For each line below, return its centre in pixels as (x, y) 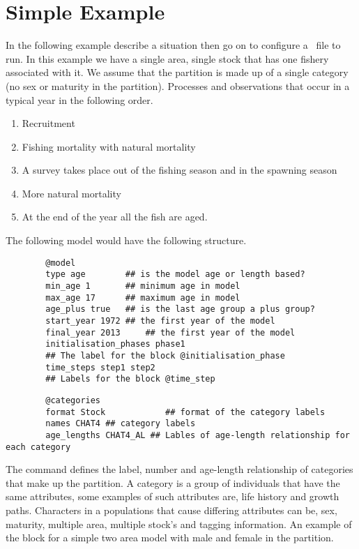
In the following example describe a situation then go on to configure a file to (173, 45)
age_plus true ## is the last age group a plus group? (180, 309)
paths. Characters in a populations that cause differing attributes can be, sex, (171, 510)
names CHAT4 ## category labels (121, 424)
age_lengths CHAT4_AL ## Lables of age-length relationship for (198, 435)
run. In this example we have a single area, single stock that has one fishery (167, 58)
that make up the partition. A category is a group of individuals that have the (173, 482)
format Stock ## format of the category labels (185, 412)
